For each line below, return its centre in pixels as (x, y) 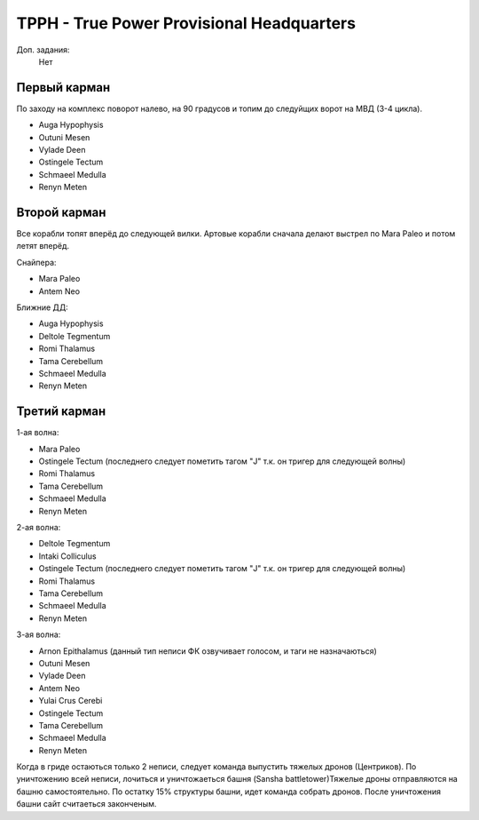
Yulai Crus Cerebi (71, 701)
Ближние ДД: (42, 307)
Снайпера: (36, 262)
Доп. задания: (43, 50)
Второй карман (61, 212)
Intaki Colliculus (67, 556)
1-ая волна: (38, 433)
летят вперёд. (43, 246)
